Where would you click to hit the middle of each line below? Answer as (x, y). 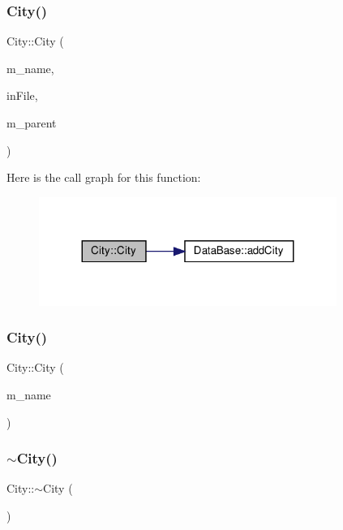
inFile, (22, 95)
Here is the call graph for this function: (104, 177)
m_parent (32, 123)
